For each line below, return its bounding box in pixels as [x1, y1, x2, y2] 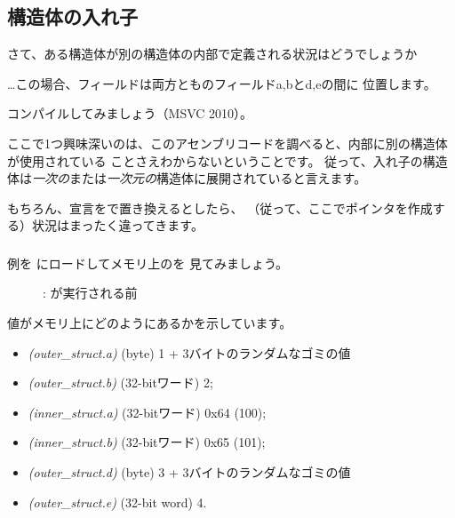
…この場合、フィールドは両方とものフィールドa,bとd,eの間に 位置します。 [7, 74, 436, 92]
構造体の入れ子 [7, 3, 138, 30]
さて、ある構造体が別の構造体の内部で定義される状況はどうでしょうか [7, 44, 418, 63]
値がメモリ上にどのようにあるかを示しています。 [7, 314, 292, 332]
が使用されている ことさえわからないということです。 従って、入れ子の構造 [7, 151, 448, 170]
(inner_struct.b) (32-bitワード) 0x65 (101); [28, 433, 266, 451]
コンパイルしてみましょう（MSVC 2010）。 [7, 104, 253, 123]
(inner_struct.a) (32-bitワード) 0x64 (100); [28, 402, 267, 421]
